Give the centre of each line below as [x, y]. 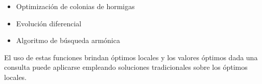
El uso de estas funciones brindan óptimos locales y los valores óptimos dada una [131, 57]
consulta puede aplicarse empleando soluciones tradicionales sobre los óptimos [126, 67]
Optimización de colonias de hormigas [75, 6]
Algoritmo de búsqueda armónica [68, 40]
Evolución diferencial [49, 23]
